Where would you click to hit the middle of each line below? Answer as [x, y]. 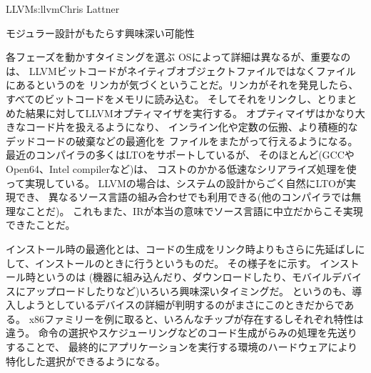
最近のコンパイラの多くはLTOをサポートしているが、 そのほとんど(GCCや [180, 155]
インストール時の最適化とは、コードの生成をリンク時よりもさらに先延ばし [181, 248]
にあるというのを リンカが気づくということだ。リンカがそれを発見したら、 [182, 85]
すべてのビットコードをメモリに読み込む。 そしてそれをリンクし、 [162, 98]
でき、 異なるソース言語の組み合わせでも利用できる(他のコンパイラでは [183, 197]
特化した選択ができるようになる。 [86, 360]
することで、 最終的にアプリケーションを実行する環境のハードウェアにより [182, 347]
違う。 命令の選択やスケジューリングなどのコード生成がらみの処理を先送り [182, 333]
